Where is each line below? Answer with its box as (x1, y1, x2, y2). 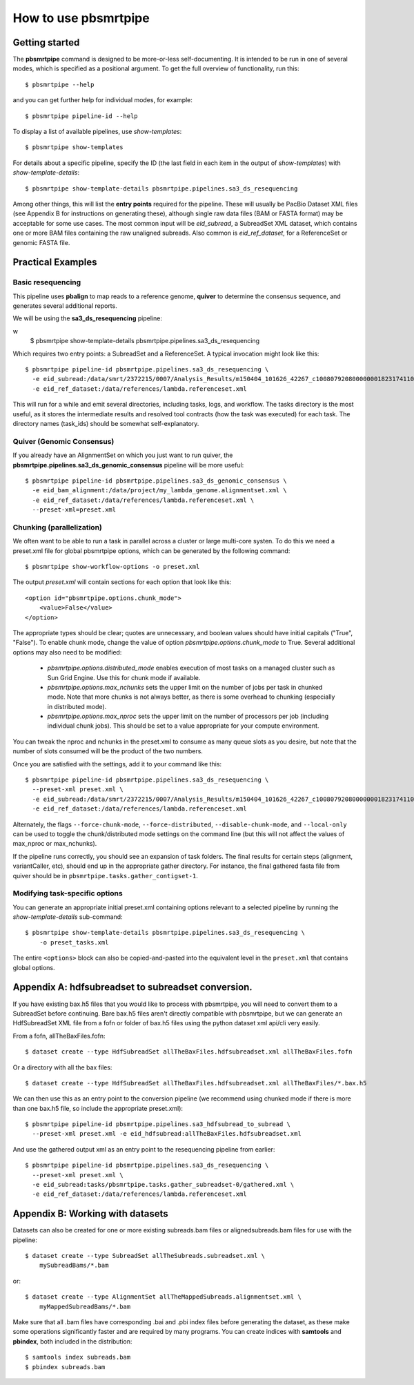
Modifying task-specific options (12, 889, 124, 898)
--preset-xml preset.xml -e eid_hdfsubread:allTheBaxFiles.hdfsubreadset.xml (32, 1130, 302, 1138)
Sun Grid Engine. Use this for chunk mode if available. (47, 673, 201, 681)
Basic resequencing (12, 278, 81, 287)
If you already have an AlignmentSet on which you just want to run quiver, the (12, 451, 233, 459)
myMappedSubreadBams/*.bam (39, 1302, 131, 1310)
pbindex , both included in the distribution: (12, 1337, 132, 1346)
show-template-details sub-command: (12, 913, 124, 921)
